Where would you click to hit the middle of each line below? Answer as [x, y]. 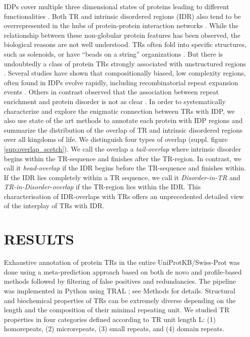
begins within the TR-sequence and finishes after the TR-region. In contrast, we [123, 158]
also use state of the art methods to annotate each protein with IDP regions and [123, 120]
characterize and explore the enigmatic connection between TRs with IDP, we [119, 111]
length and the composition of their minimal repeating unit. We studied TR [117, 310]
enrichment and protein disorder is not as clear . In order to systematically [115, 101]
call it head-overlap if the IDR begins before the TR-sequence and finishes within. [125, 168]
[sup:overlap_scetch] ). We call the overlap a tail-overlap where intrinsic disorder [123, 148]
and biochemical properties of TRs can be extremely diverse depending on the [120, 300]
